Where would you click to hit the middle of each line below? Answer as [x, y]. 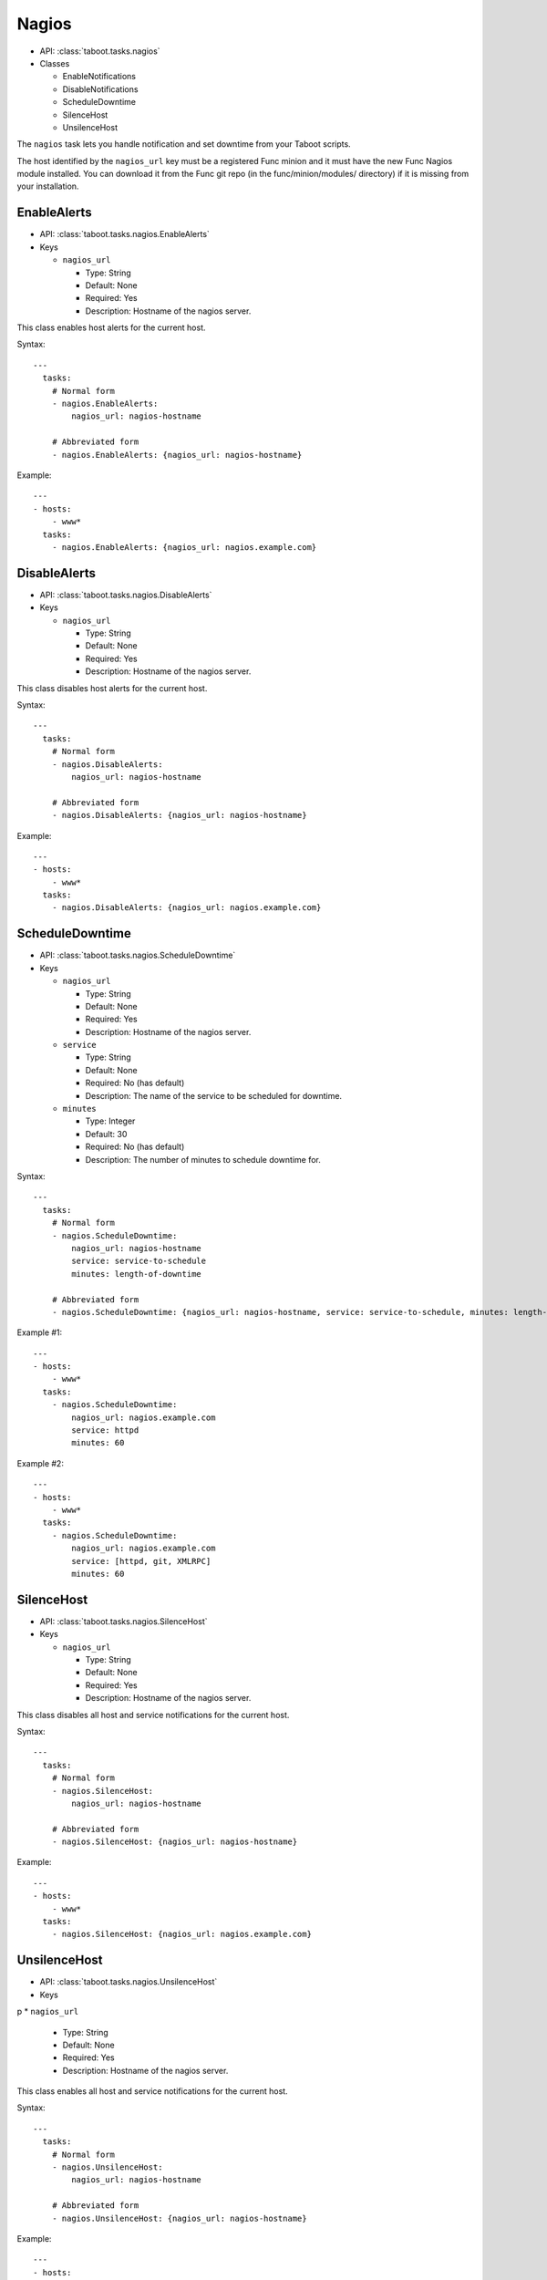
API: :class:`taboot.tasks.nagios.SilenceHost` [124, 1621]
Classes [55, 63]
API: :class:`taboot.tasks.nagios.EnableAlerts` [124, 234]
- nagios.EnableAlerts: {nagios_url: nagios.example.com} [184, 547]
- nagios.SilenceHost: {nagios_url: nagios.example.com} [181, 1934]
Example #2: [40, 1463]
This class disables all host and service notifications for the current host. [153, 1715]
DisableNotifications [100, 89]
